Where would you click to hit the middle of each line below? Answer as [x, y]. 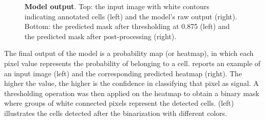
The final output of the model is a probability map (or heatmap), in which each [129, 53]
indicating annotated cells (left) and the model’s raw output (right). [131, 16]
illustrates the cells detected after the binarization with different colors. [116, 113]
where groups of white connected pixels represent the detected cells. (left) [119, 103]
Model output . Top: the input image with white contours [117, 6]
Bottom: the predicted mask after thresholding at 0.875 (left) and [127, 26]
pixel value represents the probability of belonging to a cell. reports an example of [132, 63]
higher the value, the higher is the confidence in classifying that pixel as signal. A [131, 83]
